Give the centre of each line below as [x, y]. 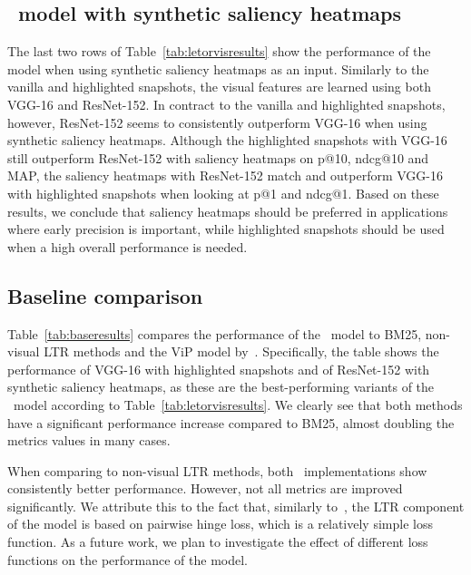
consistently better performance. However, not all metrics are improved [205, 488]
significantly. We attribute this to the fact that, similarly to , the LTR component [236, 506]
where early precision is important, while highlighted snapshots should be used [226, 229]
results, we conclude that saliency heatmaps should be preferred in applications [228, 211]
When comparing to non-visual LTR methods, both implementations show [217, 470]
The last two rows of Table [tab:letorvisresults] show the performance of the [219, 51]
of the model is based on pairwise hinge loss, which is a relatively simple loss [220, 524]
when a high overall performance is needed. [128, 246]
